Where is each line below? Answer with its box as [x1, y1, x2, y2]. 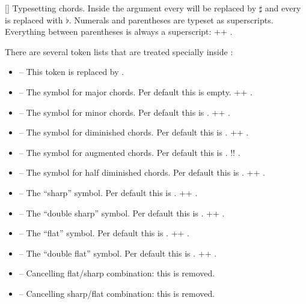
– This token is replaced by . [19, 65, 124, 78]
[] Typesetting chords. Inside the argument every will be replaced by [5, 2, 257, 14]
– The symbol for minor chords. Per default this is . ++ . [19, 106, 230, 118]
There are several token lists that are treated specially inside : [5, 45, 233, 58]
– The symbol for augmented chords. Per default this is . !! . [19, 146, 240, 158]
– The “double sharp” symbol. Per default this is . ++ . [19, 206, 225, 219]
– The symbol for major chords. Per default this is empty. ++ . [19, 85, 252, 98]
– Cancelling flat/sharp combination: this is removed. [19, 267, 215, 279]
